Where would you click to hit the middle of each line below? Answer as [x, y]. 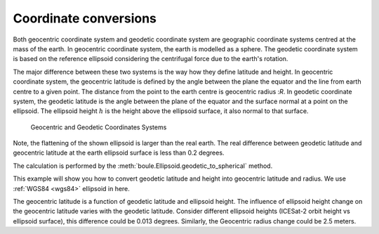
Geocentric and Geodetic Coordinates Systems [99, 127]
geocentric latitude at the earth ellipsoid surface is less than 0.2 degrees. [119, 153]
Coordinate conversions [85, 18]
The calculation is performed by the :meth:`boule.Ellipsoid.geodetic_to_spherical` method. [143, 166]
